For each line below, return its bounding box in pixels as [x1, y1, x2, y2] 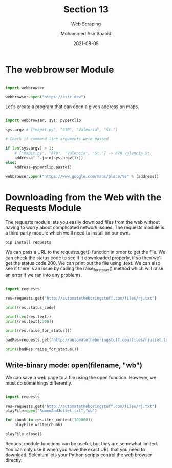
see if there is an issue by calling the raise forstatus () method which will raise [5, 265, 164, 272]
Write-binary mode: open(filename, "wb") [5, 361, 142, 370]
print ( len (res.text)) [5, 314, 52, 320]
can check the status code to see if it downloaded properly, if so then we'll [5, 254, 163, 261]
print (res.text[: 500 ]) [5, 319, 54, 324]
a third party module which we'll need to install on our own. [5, 230, 131, 236]
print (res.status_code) [5, 305, 56, 310]
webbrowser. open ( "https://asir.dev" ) [5, 94, 86, 99]
